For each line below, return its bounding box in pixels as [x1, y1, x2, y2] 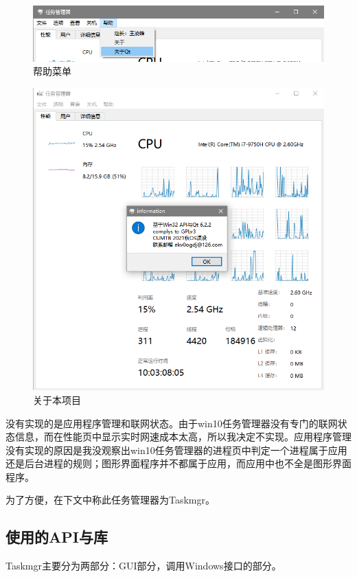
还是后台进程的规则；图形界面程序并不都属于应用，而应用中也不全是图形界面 [5, 456, 352, 471]
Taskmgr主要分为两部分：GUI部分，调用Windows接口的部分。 [5, 558, 281, 573]
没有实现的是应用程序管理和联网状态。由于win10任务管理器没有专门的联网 [5, 416, 338, 430]
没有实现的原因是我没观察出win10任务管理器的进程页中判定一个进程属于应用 [5, 442, 347, 457]
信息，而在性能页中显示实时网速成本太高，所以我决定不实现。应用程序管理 [14, 429, 352, 444]
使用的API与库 [5, 526, 108, 547]
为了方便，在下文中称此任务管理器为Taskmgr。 [5, 493, 216, 507]
